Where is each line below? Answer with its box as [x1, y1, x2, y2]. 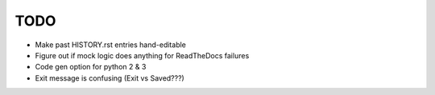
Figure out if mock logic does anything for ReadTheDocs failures [35, 50, 250, 60]
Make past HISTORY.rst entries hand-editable [35, 40, 187, 49]
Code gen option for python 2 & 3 [35, 62, 147, 72]
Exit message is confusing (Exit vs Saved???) [35, 73, 184, 83]
